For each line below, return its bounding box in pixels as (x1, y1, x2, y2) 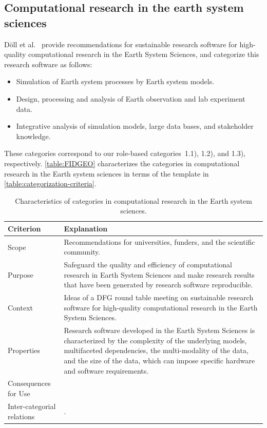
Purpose (8, 269, 33, 280)
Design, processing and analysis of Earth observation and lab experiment (16, 93, 245, 104)
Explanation (64, 223, 108, 234)
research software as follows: (4, 59, 92, 69)
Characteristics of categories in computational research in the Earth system (15, 195, 252, 206)
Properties (8, 345, 40, 356)
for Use (8, 388, 30, 399)
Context (8, 302, 33, 313)
